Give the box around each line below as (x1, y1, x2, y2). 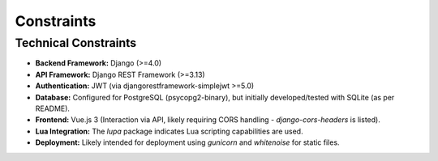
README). (35, 104, 71, 113)
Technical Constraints (15, 36, 137, 50)
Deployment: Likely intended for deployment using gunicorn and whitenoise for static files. (35, 138, 340, 147)
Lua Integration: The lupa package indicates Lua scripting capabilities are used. (35, 126, 303, 136)
